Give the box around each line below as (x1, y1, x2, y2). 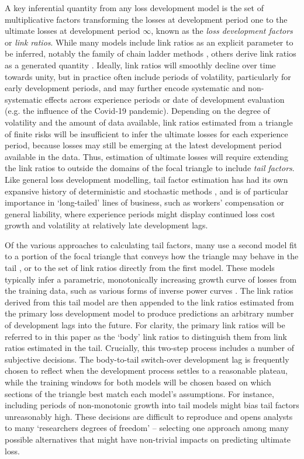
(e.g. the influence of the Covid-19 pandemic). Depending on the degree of (5, 105, 270, 117)
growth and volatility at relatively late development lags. (5, 219, 208, 231)
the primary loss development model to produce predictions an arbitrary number (5, 307, 294, 319)
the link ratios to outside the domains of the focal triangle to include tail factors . (5, 162, 295, 174)
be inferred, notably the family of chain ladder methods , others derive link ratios (5, 47, 296, 60)
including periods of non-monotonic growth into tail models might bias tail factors (5, 399, 299, 411)
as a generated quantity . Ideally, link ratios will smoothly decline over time (5, 58, 276, 71)
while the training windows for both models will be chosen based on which (5, 376, 271, 388)
